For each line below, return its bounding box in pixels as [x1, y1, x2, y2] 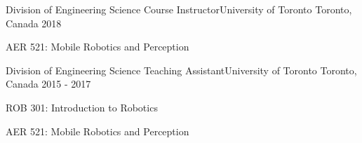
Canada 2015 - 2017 [6, 76, 91, 91]
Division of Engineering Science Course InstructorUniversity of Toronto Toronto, [6, 2, 352, 16]
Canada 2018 [6, 15, 62, 30]
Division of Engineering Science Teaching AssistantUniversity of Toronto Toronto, [6, 62, 357, 77]
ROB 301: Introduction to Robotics [6, 100, 158, 114]
